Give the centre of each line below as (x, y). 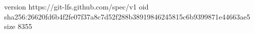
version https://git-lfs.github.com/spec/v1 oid (76, 6)
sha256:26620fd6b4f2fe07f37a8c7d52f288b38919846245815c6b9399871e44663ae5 (127, 16)
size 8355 (18, 26)
